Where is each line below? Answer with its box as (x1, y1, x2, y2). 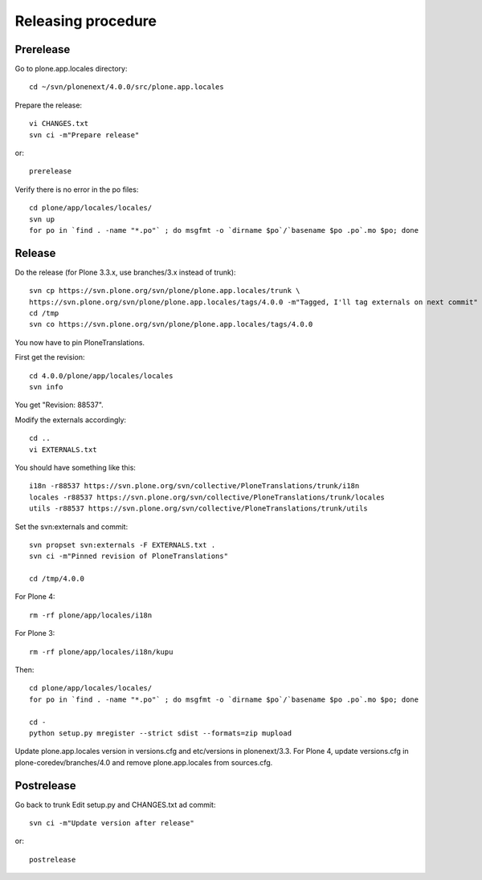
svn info (29, 382, 63, 391)
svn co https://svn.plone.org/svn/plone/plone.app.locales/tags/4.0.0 (29, 320, 313, 329)
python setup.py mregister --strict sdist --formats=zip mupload (29, 728, 292, 738)
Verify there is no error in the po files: (14, 185, 139, 194)
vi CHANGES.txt (29, 119, 89, 128)
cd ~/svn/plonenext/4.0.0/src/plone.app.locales (29, 83, 224, 92)
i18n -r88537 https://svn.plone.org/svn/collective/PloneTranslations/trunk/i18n (29, 482, 360, 491)
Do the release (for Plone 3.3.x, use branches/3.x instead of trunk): (14, 267, 236, 277)
